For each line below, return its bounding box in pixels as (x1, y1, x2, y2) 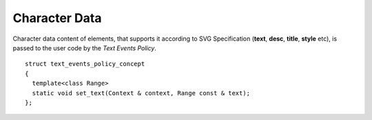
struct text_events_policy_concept (25, 60, 145, 68)
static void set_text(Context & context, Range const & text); (32, 89, 251, 97)
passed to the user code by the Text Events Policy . (12, 43, 156, 52)
